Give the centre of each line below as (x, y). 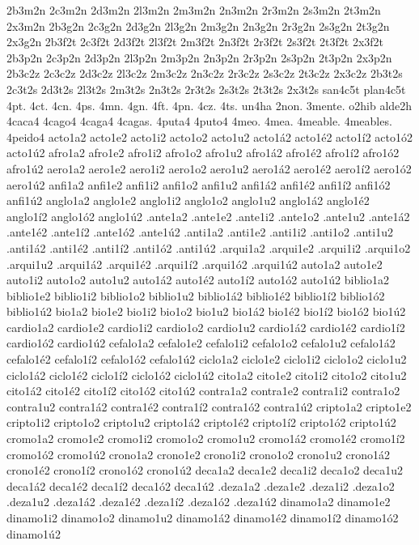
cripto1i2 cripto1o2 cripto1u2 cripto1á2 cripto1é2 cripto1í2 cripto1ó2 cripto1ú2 (201, 422)
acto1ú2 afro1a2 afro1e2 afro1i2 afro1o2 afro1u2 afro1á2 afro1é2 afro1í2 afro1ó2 (203, 153)
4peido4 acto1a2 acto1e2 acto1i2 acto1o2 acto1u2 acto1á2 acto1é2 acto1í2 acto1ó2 (209, 136)
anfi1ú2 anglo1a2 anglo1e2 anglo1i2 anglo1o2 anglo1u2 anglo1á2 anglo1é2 (188, 200)
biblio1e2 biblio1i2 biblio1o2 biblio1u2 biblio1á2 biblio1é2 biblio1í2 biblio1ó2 (196, 295)
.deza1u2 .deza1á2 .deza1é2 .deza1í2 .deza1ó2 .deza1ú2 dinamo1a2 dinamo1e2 (199, 502)
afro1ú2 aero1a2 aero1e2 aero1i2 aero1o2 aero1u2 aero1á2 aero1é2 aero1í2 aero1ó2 (209, 168)
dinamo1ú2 (34, 533)
